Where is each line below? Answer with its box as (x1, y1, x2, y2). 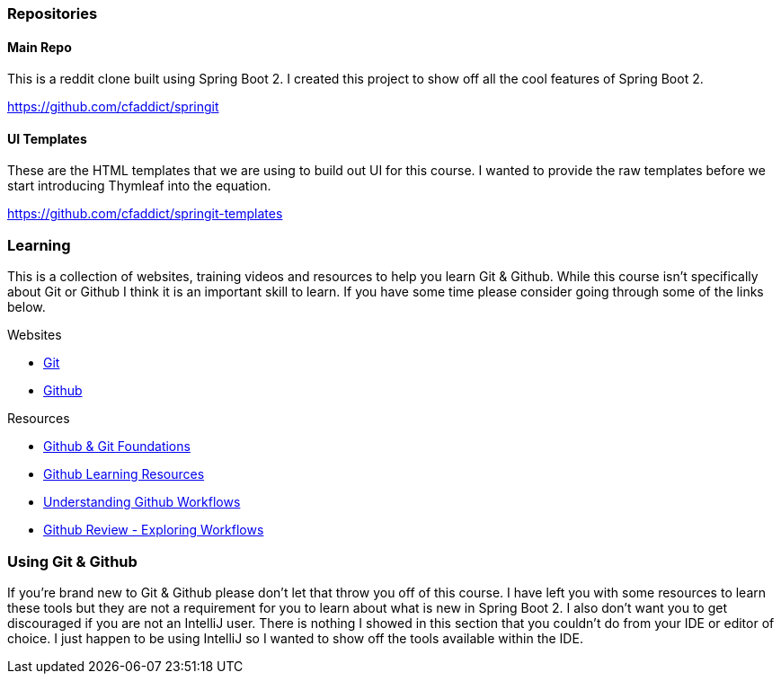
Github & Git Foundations (43, 438, 191, 455)
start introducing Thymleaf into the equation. (7, 178, 271, 194)
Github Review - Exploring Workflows (43, 522, 264, 538)
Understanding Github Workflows (43, 494, 241, 510)
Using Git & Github (7, 552, 138, 570)
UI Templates (7, 130, 87, 146)
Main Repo (7, 39, 72, 55)
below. (7, 299, 46, 315)
